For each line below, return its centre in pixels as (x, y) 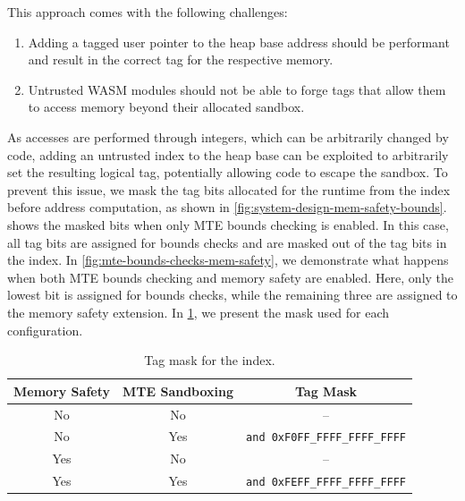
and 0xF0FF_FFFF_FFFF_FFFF (326, 438)
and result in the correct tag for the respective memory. (181, 59)
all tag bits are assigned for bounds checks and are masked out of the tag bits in (227, 242)
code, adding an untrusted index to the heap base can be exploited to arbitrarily (228, 154)
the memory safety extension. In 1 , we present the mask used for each (199, 312)
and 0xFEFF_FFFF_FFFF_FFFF (326, 483)
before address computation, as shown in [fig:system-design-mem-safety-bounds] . (227, 207)
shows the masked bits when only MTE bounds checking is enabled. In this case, (228, 224)
